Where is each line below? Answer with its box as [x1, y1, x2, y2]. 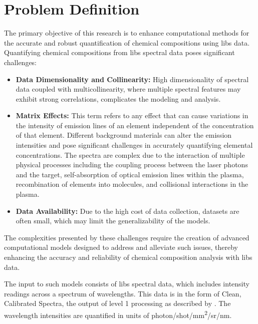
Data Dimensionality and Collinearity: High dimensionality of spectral [16, 74, 249, 84]
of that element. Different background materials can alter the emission [16, 130, 232, 140]
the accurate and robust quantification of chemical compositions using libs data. [4, 37, 250, 48]
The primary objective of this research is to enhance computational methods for [4, 28, 249, 38]
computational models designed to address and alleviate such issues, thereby [4, 242, 238, 252]
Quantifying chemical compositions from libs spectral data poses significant [4, 47, 235, 58]
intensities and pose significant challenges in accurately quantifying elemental [16, 140, 253, 150]
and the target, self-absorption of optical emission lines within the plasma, [16, 169, 244, 179]
